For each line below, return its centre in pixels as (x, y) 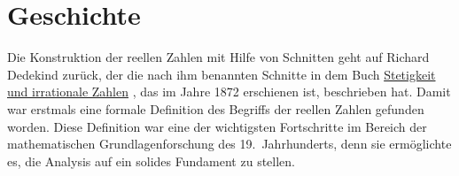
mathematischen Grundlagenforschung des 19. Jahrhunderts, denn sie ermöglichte (229, 144)
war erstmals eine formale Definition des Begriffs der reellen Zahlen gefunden (216, 108)
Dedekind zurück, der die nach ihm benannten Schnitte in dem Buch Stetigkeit (222, 74)
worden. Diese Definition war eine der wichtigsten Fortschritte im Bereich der (217, 126)
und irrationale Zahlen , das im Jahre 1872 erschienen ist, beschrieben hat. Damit (229, 92)
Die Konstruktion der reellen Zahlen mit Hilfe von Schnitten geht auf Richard (218, 57)
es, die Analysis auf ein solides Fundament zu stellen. (151, 161)
